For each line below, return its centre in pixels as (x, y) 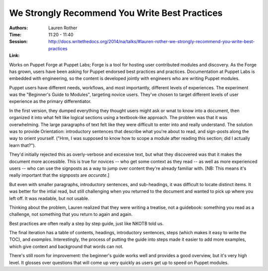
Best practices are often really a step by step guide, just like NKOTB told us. (86, 223)
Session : (18, 42)
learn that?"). (23, 145)
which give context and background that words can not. (66, 246)
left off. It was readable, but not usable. (49, 198)
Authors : (19, 28)
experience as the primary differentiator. (50, 101)
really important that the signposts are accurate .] (59, 175)
